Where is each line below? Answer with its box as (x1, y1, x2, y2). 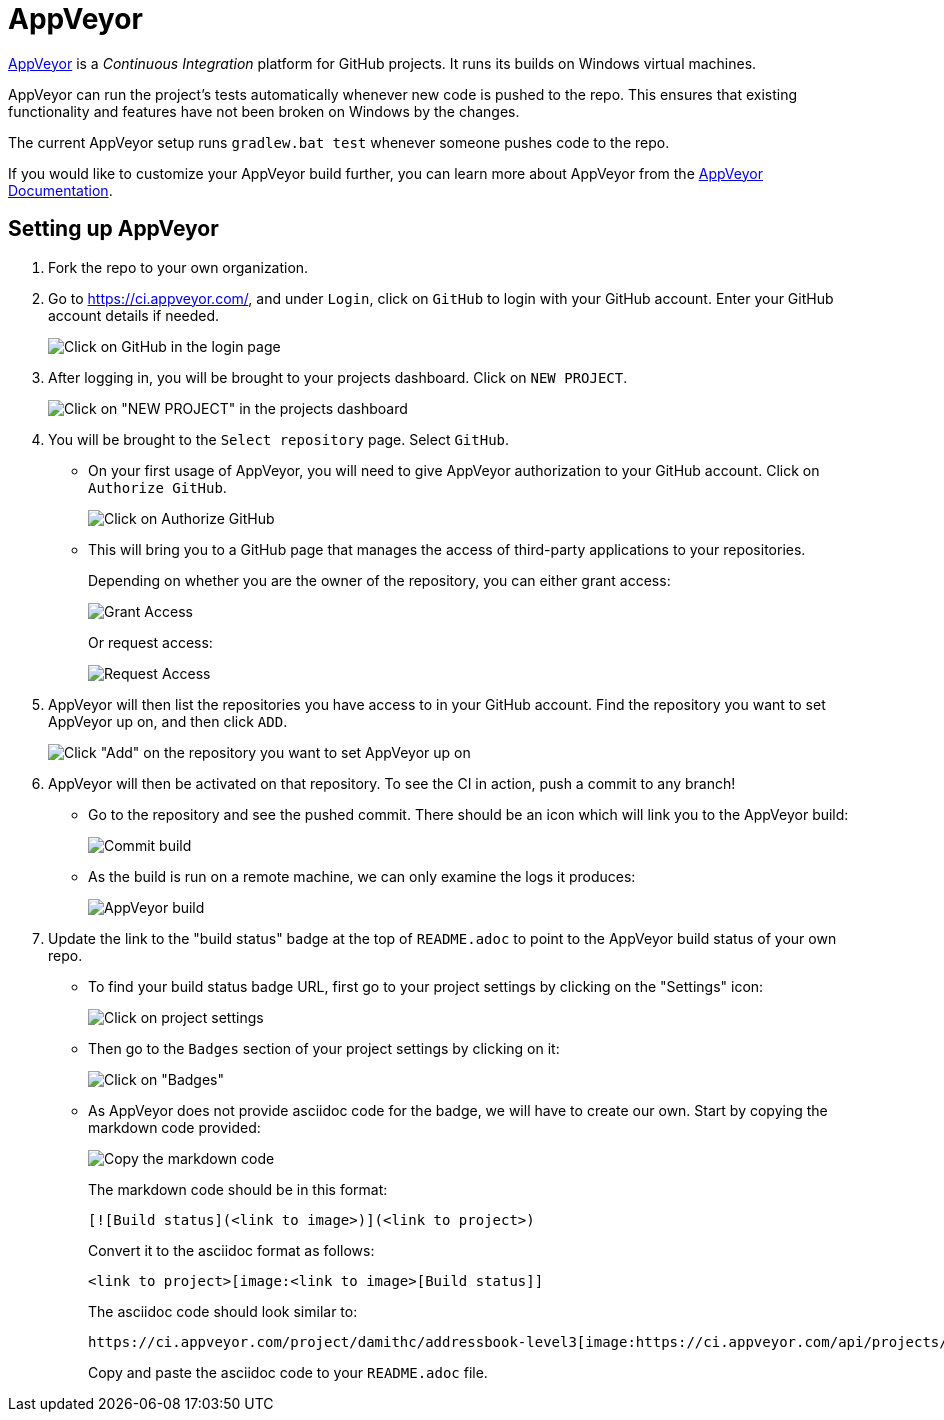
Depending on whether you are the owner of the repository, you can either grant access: (88, 571, 671, 589)
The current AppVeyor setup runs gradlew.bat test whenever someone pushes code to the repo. (8, 133, 670, 151)
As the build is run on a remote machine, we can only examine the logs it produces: (88, 867, 636, 885)
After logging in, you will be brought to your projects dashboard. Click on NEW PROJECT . (48, 368, 628, 386)
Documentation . (8, 181, 113, 199)
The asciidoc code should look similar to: (88, 1302, 358, 1320)
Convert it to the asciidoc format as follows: (88, 1241, 375, 1259)
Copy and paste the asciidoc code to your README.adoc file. (88, 1363, 488, 1381)
